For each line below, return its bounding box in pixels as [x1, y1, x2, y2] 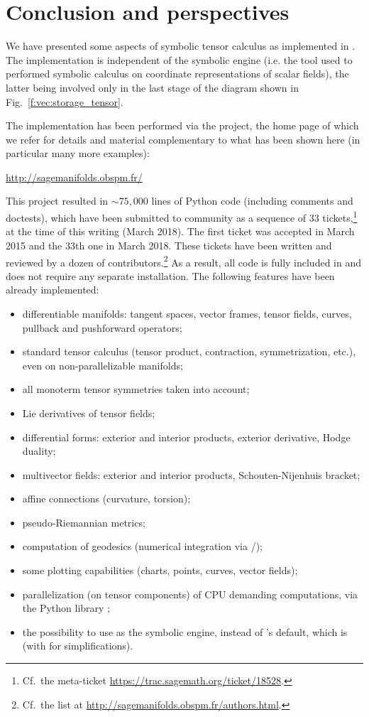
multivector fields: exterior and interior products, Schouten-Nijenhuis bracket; [22, 467, 360, 482]
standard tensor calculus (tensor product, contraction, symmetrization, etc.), [22, 344, 356, 359]
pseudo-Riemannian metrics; [22, 514, 145, 529]
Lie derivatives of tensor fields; [22, 405, 155, 420]
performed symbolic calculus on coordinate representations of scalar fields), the [6, 66, 349, 81]
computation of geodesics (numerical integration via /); [22, 539, 263, 554]
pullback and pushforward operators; [22, 320, 182, 335]
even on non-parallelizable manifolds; [22, 357, 183, 372]
